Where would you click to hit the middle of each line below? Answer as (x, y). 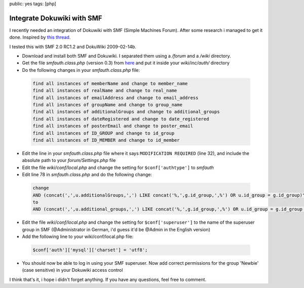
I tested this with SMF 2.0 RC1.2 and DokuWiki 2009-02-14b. (73, 47)
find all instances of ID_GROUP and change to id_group (104, 133)
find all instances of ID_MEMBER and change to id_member (106, 140)
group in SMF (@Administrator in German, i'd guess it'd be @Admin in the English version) (116, 229)
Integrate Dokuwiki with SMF (56, 18)
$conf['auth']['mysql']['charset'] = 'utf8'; (90, 250)
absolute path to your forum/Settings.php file (69, 160)
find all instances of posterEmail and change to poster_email (113, 126)
